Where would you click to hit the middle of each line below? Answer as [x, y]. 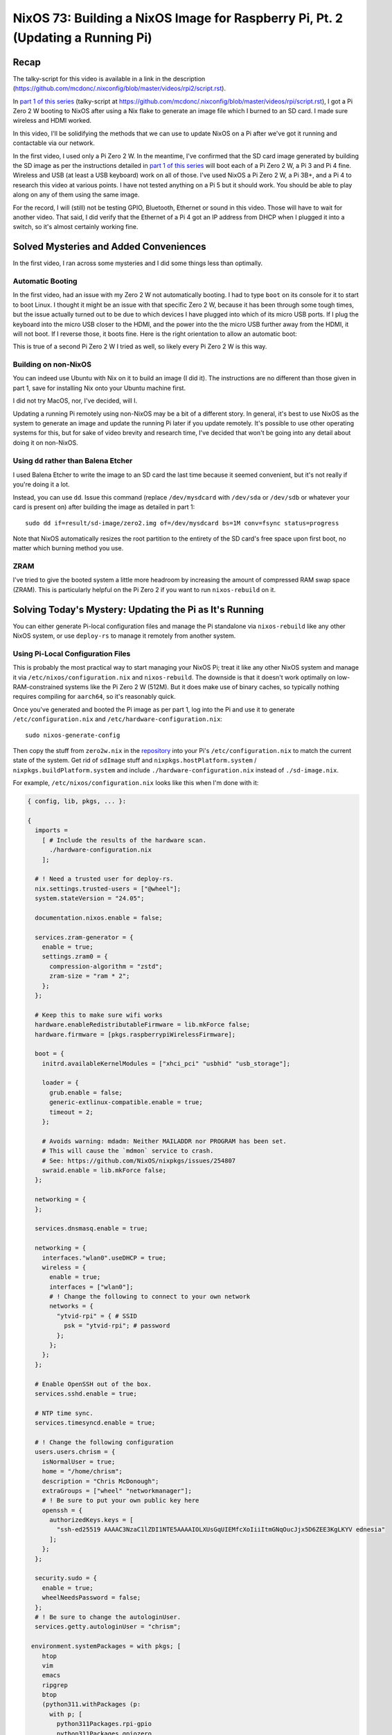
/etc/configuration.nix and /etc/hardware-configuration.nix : [118, 719]
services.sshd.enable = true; [86, 1394]
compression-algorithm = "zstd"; [106, 966]
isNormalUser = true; [79, 1462]
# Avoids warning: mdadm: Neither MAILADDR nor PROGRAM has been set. [164, 1141]
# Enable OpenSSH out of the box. [93, 1384]
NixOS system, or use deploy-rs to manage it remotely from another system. [124, 636]
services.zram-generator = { [84, 937]
